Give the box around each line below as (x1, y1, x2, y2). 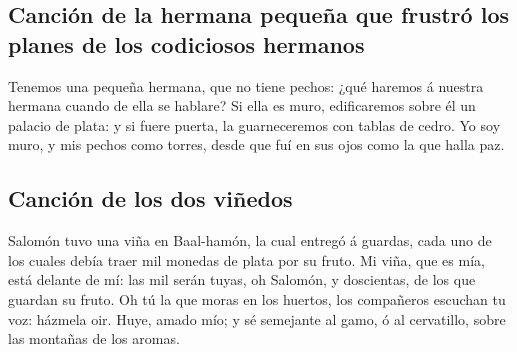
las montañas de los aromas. (8, 328, 180, 349)
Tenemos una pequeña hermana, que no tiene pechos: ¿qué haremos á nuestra (8, 75, 484, 96)
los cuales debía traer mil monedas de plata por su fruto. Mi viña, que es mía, (8, 249, 485, 270)
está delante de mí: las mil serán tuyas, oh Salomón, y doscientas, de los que (8, 269, 476, 290)
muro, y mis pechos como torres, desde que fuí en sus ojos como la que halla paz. (8, 134, 505, 155)
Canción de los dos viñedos (8, 183, 293, 214)
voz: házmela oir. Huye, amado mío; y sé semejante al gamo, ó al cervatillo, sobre (8, 308, 506, 329)
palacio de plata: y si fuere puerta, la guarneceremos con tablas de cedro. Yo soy (8, 114, 501, 135)
